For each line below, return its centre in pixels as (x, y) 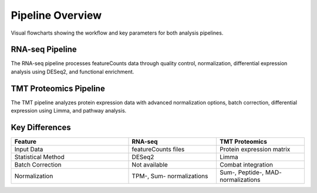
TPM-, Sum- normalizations (170, 176)
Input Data (29, 150)
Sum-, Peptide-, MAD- (251, 172)
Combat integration (246, 165)
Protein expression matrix (255, 150)
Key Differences (41, 127)
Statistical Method (39, 157)
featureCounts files (158, 150)
